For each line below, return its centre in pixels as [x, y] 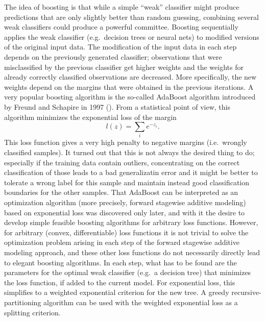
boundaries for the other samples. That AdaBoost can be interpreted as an [121, 192]
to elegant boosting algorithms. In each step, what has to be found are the [121, 262]
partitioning [23, 302]
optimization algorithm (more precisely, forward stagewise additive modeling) [125, 202]
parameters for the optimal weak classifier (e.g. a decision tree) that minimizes [128, 272]
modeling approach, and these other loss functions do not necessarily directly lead [132, 252]
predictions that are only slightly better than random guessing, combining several [131, 17]
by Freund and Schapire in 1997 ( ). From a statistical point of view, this [117, 106]
